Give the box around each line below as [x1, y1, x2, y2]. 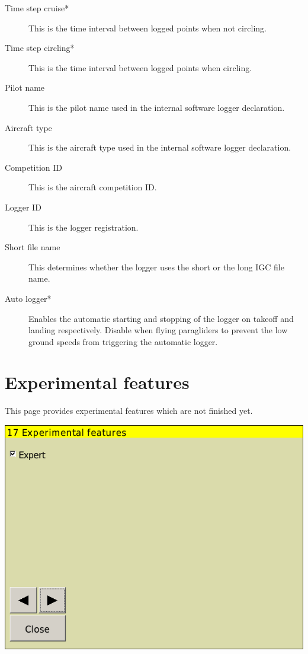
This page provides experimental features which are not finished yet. [5, 404, 253, 417]
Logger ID [5, 200, 41, 213]
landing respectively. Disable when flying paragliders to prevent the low [28, 324, 288, 336]
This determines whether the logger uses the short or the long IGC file [28, 260, 284, 273]
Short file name [5, 241, 60, 253]
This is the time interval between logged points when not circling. [28, 21, 267, 34]
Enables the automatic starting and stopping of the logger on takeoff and [28, 312, 294, 324]
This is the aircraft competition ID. [28, 181, 157, 193]
